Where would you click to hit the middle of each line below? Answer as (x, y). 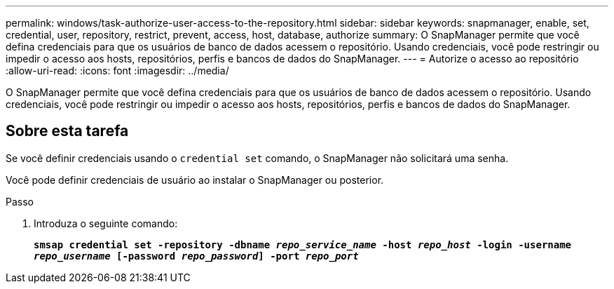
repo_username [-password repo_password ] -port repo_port (196, 256)
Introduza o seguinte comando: (106, 223)
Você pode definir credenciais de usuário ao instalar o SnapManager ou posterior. (195, 180)
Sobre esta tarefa (67, 131)
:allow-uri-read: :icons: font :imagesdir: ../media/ (117, 70)
